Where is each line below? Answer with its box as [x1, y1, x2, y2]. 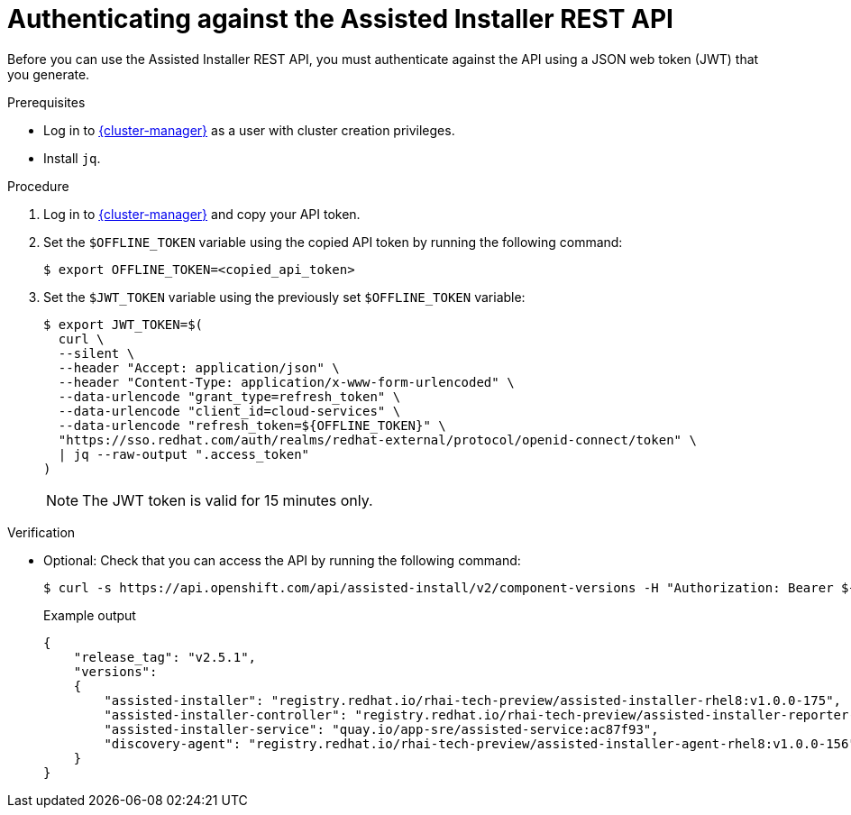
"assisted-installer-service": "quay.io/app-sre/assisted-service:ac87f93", [104, 721, 659, 737]
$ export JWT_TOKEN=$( [43, 316, 204, 332]
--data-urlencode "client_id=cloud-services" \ [58, 403, 401, 418]
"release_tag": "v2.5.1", [73, 649, 257, 664]
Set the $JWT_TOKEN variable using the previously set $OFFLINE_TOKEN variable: [43, 288, 526, 305]
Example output [43, 607, 136, 623]
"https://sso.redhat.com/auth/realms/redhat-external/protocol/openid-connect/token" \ [58, 432, 697, 447]
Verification [7, 524, 76, 540]
